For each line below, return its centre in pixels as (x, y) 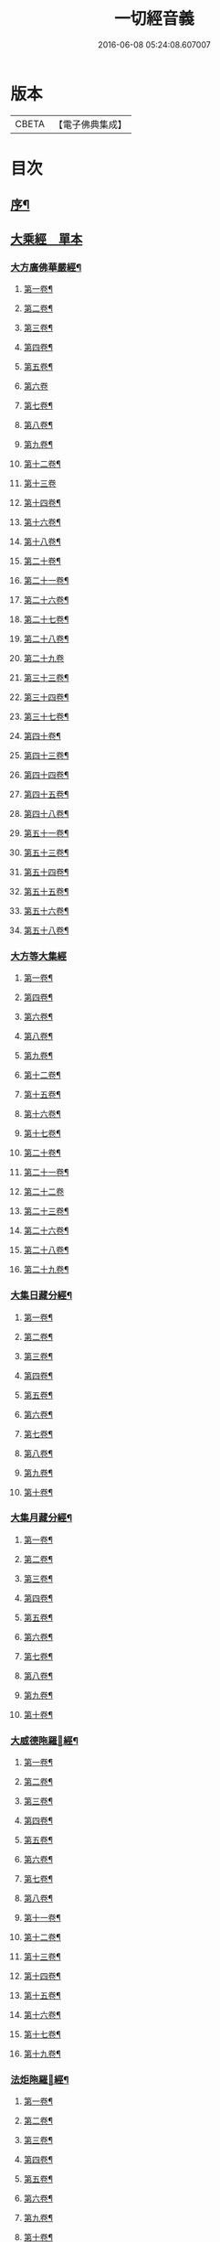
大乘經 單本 (47, 239)
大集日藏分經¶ (41, 1295)
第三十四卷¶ (46, 697)
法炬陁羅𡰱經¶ (40, 2080)
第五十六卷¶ (46, 910)
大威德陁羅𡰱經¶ (44, 1741)
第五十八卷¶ (46, 930)
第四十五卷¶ (46, 794)
